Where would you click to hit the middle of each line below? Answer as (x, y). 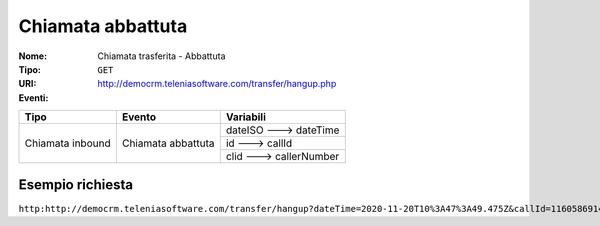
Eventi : (33, 97)
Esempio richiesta (76, 184)
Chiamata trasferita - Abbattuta (161, 56)
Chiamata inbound (67, 143)
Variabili (246, 117)
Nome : (33, 56)
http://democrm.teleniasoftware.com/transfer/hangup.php (217, 84)
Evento (139, 117)
